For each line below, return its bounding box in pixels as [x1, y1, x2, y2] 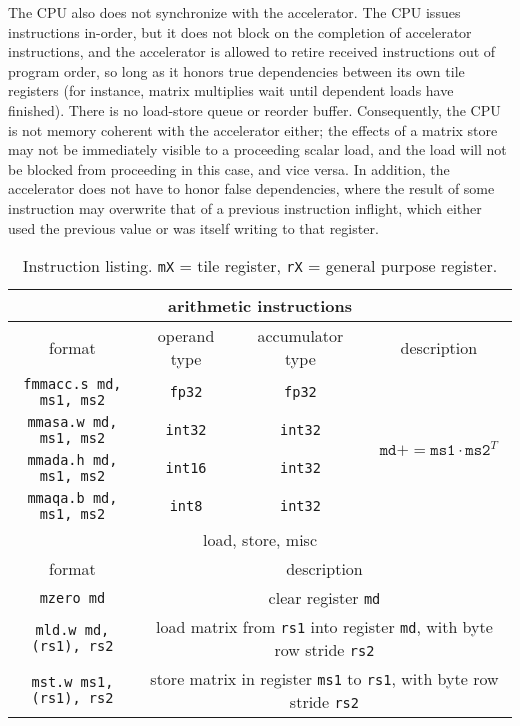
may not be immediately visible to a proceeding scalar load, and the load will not [8, 139, 507, 160]
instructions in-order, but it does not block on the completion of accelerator [8, 21, 472, 42]
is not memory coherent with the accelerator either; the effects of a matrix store [8, 119, 498, 140]
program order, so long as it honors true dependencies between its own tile [8, 60, 465, 81]
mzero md [39, 589, 106, 606]
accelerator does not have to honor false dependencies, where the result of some [8, 178, 495, 199]
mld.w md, [35, 622, 110, 639]
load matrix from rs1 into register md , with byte [156, 615, 493, 639]
